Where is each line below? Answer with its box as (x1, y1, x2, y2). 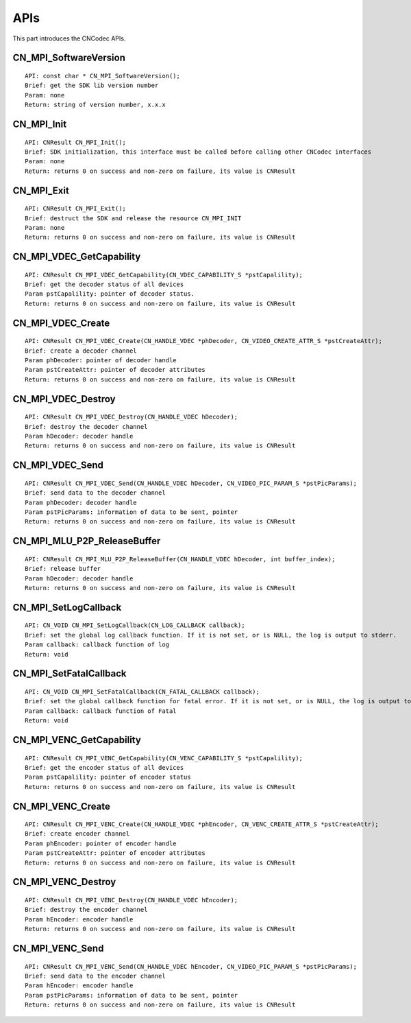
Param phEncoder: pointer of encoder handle (25, 839, 177, 847)
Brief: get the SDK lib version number (25, 82, 159, 89)
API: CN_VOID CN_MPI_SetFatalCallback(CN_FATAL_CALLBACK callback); (25, 687, 260, 696)
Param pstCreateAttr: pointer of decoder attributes (25, 366, 206, 374)
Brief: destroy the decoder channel (25, 423, 148, 430)
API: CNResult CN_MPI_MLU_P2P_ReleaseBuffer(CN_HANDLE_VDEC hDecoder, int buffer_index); (25, 555, 336, 563)
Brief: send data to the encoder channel (25, 972, 166, 980)
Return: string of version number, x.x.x (25, 101, 166, 109)
